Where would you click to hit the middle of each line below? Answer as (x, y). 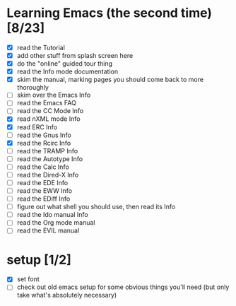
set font (28, 279)
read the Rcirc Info (44, 143)
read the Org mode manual (56, 223)
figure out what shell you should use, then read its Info (96, 207)
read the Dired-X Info (48, 175)
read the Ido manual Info (53, 215)
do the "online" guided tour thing (65, 64)
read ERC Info (37, 127)
